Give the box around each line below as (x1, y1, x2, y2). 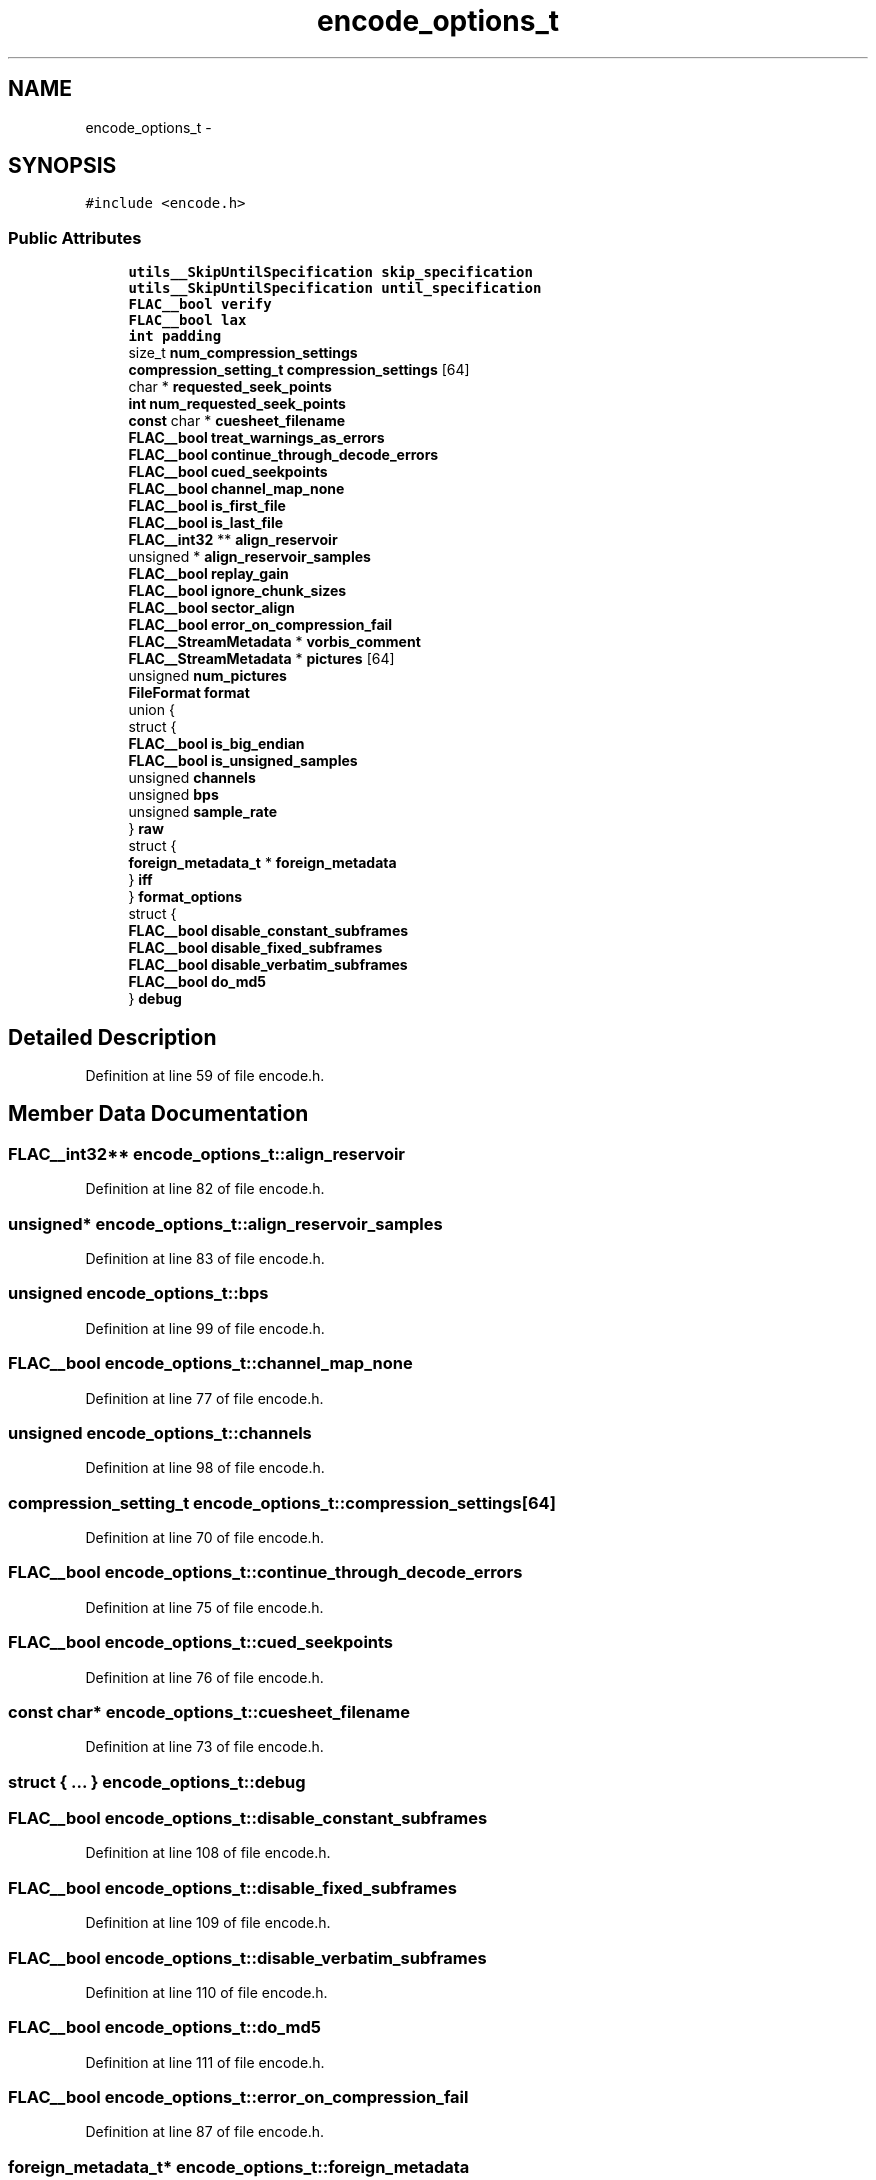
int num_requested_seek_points (128, 395, 346, 413)
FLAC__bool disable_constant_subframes (128, 922, 409, 940)
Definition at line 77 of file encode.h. (85, 1389, 324, 1407)
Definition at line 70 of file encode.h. (85, 1529, 324, 1546)
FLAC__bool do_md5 (128, 973, 266, 991)
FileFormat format (128, 684, 250, 702)
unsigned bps (128, 786, 219, 804)
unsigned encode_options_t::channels (8, 1422, 312, 1443)
